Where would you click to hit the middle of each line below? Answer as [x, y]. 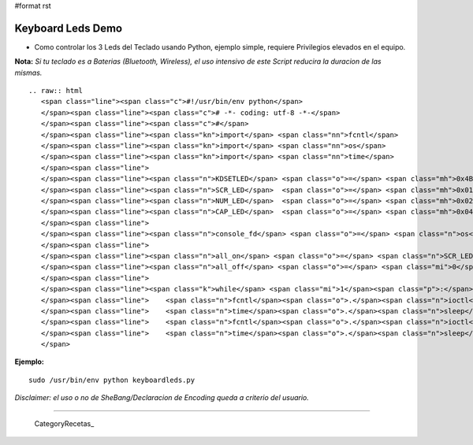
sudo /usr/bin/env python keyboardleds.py [112, 380]
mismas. [28, 72]
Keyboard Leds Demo [68, 28]
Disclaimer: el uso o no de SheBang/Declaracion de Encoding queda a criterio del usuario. [162, 398]
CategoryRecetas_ [64, 423]
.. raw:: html [56, 91]
